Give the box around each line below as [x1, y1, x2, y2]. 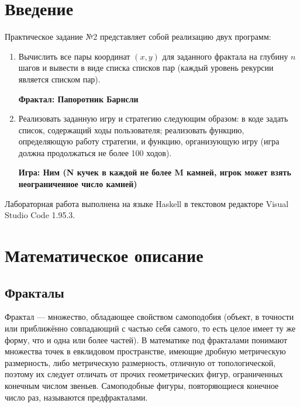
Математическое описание [5, 243, 204, 267]
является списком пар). [18, 73, 101, 85]
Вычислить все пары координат [18, 50, 130, 62]
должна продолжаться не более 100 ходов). [18, 146, 172, 158]
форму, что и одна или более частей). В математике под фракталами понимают [5, 333, 288, 346]
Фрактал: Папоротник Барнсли [18, 92, 139, 105]
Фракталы [5, 283, 64, 301]
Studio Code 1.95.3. [5, 209, 75, 221]
